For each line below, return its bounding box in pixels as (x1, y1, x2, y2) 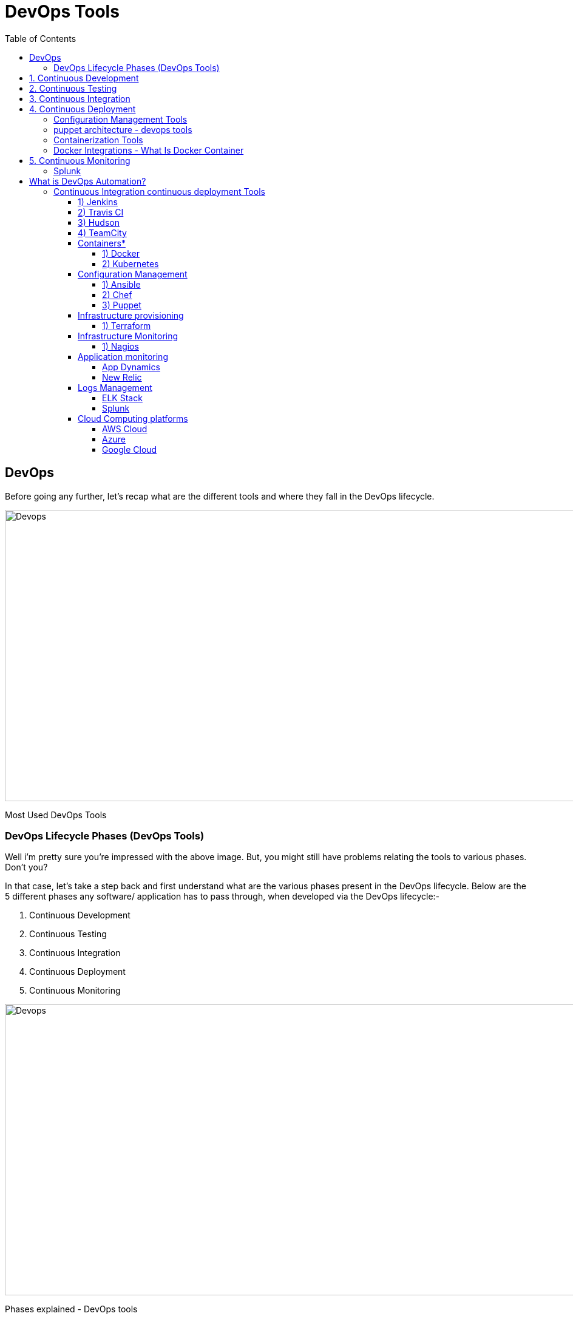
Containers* (78, 237, 126, 248)
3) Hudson (78, 217, 120, 228)
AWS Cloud (102, 423, 147, 434)
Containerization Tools (53, 134, 143, 145)
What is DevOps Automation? (29, 175, 146, 186)
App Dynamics (102, 361, 160, 372)
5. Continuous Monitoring (29, 155, 131, 166)
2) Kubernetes (102, 258, 159, 269)
